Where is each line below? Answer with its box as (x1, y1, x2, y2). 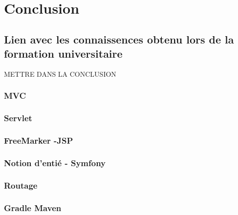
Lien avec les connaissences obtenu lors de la (4, 31, 234, 46)
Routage (4, 179, 38, 191)
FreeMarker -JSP (4, 134, 73, 147)
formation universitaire (4, 46, 123, 61)
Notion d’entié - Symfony (4, 157, 106, 169)
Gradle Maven (4, 201, 62, 214)
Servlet (4, 112, 32, 124)
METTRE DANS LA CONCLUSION (4, 68, 116, 79)
